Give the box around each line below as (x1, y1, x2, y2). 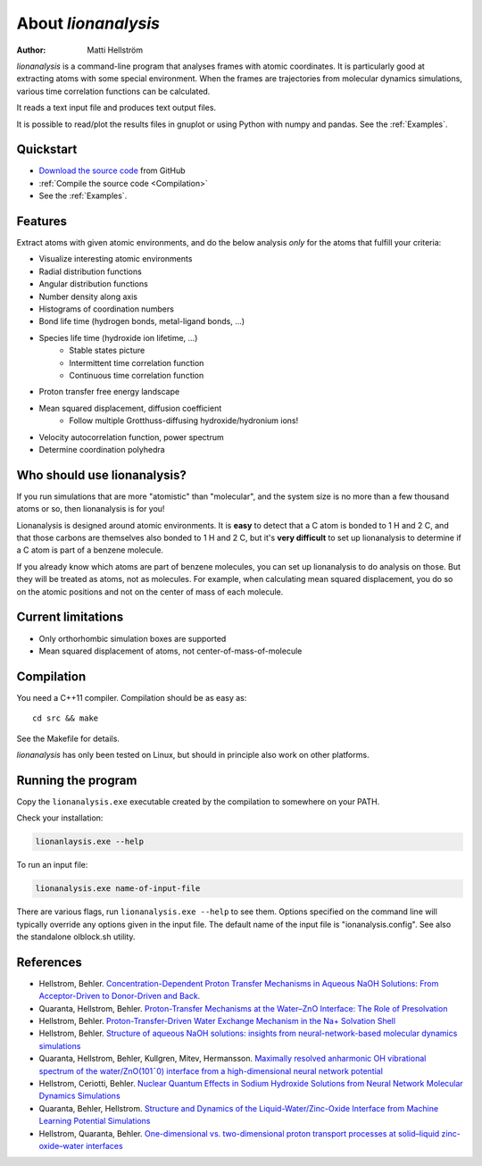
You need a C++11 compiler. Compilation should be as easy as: (16, 692, 247, 703)
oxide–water (38, 1140, 85, 1151)
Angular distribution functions (38, 279, 149, 289)
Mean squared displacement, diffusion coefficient (38, 403, 222, 413)
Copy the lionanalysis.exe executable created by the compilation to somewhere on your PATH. (16, 795, 380, 807)
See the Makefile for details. (16, 733, 120, 744)
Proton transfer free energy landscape (38, 387, 180, 397)
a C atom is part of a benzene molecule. (16, 545, 164, 555)
